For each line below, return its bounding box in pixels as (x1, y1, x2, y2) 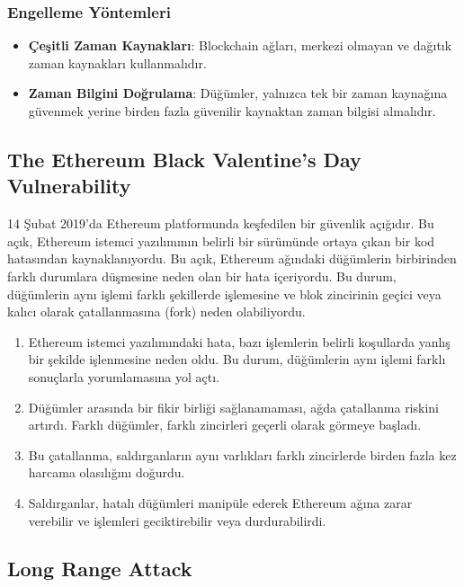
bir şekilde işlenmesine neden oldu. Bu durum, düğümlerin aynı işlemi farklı (28, 350, 446, 369)
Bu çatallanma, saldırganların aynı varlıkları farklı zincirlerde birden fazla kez (28, 445, 457, 464)
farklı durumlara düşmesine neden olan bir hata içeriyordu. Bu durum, (7, 266, 397, 285)
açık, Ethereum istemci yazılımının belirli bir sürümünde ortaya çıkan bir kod (7, 231, 435, 250)
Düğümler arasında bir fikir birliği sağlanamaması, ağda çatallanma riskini (28, 397, 439, 416)
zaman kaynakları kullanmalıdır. (28, 53, 207, 72)
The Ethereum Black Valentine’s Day (7, 145, 361, 173)
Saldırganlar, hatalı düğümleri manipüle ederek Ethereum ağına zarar (28, 493, 413, 511)
